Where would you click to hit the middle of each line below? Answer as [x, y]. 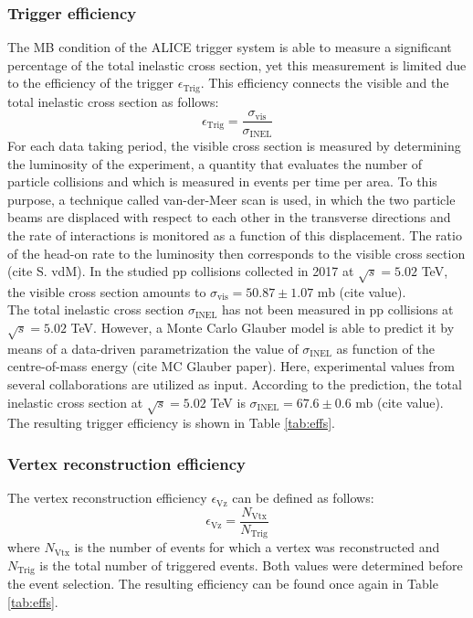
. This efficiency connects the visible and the [325, 83]
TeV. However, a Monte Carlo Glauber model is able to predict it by [263, 328]
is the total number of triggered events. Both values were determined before [251, 565]
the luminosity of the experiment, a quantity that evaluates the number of [215, 163]
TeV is [228, 402]
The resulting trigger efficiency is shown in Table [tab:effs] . [171, 423]
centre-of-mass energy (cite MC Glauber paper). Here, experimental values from [231, 366]
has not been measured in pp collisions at [338, 309]
